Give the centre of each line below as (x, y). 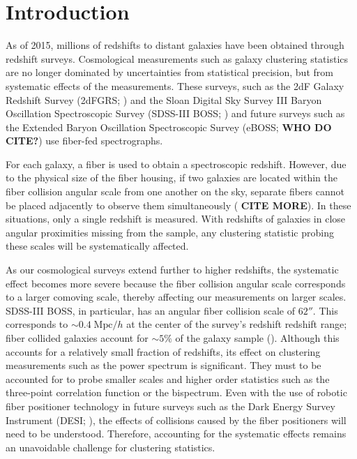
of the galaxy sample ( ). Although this (257, 338)
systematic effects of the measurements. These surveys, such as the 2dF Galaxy (175, 85)
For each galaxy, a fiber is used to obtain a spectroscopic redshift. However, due (176, 164)
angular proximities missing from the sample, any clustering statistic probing (170, 232)
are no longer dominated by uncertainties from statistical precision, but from (169, 72)
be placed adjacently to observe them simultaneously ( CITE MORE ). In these (178, 205)
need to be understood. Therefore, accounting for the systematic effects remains (176, 434)
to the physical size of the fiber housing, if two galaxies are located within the (172, 178)
